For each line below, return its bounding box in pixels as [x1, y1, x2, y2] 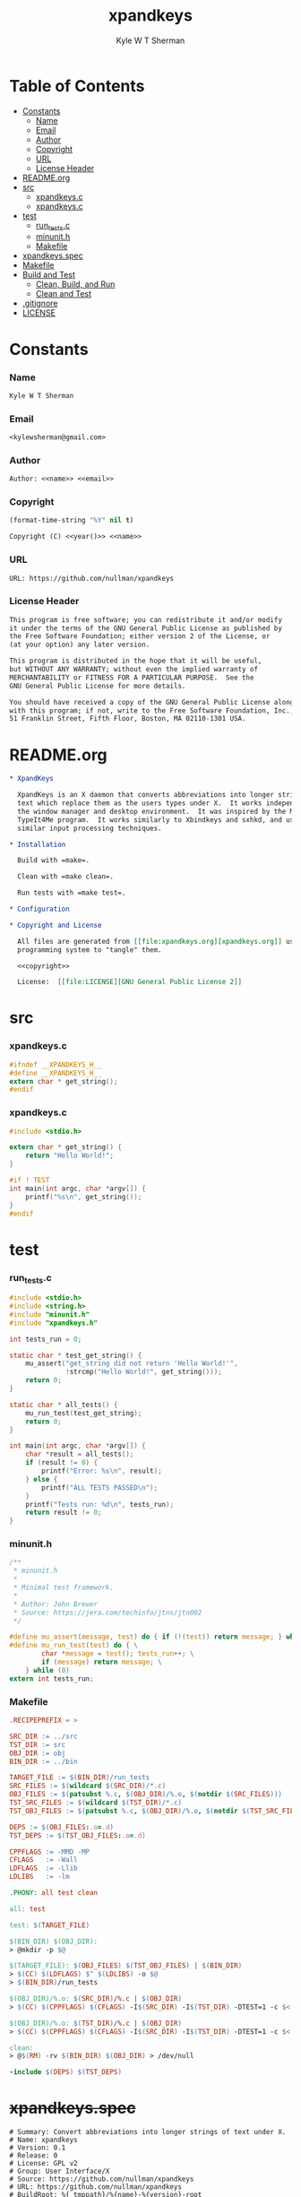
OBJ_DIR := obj [9, 1749, 66, 1758]
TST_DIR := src [9, 1740, 66, 1749]
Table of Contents [9, 75, 145, 96]
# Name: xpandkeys [9, 2135, 78, 2145]
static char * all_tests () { [9, 1400, 118, 1409]
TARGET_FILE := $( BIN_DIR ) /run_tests [9, 1773, 150, 1782]
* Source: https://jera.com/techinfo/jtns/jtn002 [13, 1608, 202, 1617]
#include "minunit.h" [9, 1310, 90, 1319]
